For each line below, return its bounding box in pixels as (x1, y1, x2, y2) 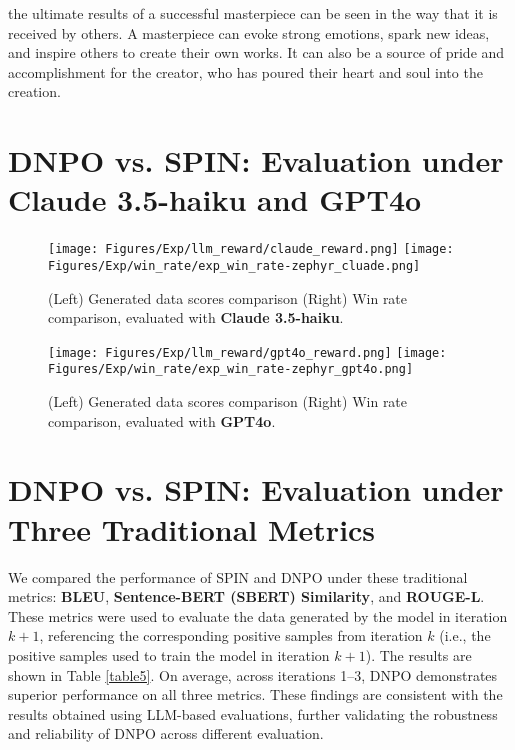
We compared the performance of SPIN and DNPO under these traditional (8, 566, 468, 587)
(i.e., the (439, 625, 491, 646)
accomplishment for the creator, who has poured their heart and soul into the (8, 61, 483, 82)
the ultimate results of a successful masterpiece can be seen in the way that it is (8, 3, 498, 23)
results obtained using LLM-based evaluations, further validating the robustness (8, 703, 498, 724)
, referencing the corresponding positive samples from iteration (39, 625, 423, 646)
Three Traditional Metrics (8, 508, 376, 549)
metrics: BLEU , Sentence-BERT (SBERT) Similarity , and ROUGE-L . (8, 586, 485, 607)
